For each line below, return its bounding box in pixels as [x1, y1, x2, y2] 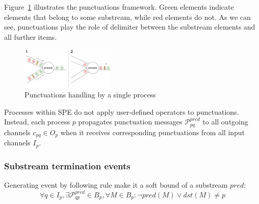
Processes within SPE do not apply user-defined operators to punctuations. [4, 106, 239, 117]
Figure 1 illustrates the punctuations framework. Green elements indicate [4, 2, 234, 12]
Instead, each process [4, 116, 70, 127]
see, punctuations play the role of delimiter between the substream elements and [4, 21, 255, 32]
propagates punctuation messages [78, 116, 183, 127]
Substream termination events [4, 159, 131, 172]
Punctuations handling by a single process [24, 89, 156, 100]
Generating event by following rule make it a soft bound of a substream [4, 179, 228, 190]
